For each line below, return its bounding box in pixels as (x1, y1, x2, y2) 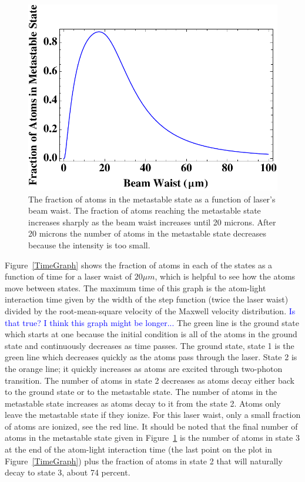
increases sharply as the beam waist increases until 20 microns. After (28, 215, 276, 228)
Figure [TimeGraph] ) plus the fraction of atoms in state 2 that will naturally (5, 454, 283, 467)
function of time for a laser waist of (5, 270, 132, 282)
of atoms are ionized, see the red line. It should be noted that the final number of (5, 420, 298, 432)
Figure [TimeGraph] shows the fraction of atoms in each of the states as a (5, 258, 273, 271)
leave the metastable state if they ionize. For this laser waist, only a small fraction (5, 408, 301, 421)
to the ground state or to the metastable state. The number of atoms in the (5, 385, 277, 398)
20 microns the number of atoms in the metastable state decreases (28, 227, 266, 240)
